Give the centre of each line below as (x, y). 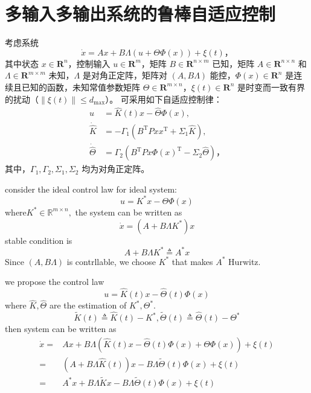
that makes (192, 261)
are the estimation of (88, 305)
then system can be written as (61, 329)
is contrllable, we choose (111, 261)
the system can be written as (129, 212)
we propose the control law (55, 282)
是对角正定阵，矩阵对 (125, 75)
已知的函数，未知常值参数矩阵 (81, 87)
